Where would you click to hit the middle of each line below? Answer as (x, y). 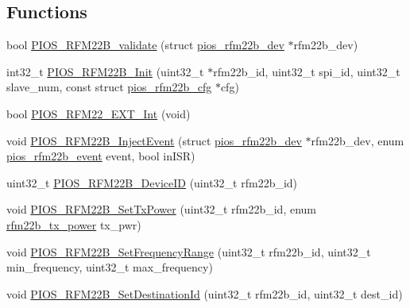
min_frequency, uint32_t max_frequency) (110, 267)
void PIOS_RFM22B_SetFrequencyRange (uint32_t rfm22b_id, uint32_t (189, 251)
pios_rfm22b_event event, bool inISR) (101, 156)
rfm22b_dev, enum (358, 140)
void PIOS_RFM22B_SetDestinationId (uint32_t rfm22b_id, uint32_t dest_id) (205, 293)
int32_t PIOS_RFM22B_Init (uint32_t (105, 71)
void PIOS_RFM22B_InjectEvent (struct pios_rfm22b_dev (154, 140)
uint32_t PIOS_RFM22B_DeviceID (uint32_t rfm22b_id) (152, 182)
